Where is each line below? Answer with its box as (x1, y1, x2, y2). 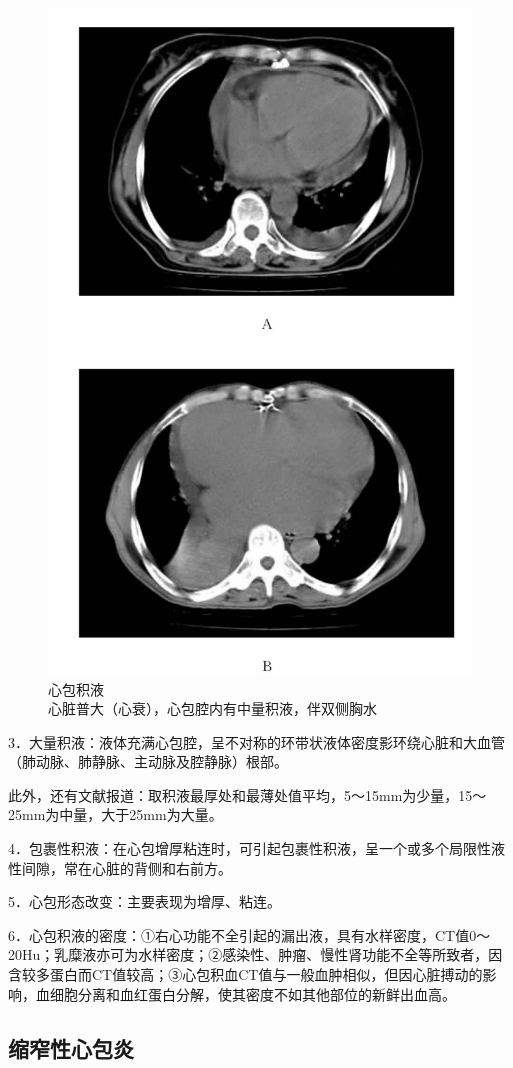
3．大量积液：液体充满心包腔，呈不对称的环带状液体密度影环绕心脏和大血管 (8, 731, 505, 752)
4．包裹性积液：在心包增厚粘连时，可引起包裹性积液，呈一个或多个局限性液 (8, 838, 505, 859)
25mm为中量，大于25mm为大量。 (8, 804, 223, 825)
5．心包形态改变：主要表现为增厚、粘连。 (8, 891, 281, 912)
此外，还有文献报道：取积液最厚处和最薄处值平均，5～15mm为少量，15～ (8, 784, 487, 805)
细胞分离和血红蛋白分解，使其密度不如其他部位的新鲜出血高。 (49, 983, 456, 1004)
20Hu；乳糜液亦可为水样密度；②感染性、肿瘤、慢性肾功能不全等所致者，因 (8, 944, 503, 965)
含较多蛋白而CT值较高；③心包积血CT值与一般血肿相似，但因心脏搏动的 (8, 964, 483, 985)
